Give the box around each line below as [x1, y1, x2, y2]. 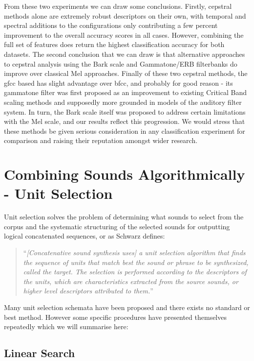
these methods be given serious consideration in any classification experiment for [4, 125, 245, 136]
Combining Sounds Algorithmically [4, 164, 245, 184]
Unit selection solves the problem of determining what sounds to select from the [4, 212, 244, 222]
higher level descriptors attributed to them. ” [23, 286, 153, 296]
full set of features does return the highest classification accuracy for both [4, 39, 225, 49]
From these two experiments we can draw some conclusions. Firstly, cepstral [4, 1, 232, 11]
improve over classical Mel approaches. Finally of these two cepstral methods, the [4, 68, 248, 78]
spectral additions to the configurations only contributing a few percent [4, 20, 218, 30]
